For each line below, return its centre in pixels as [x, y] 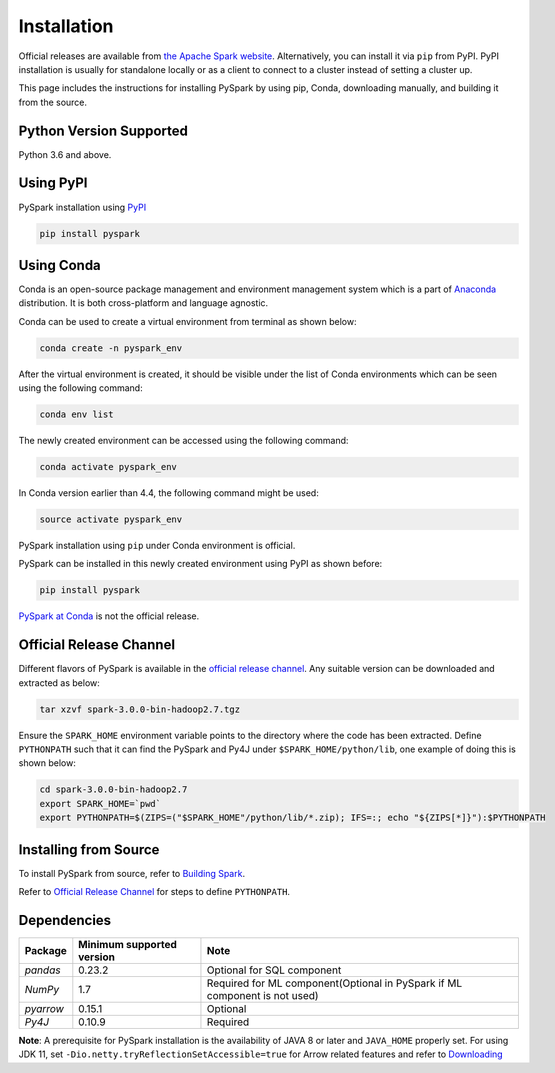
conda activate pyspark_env [108, 467]
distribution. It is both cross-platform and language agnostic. [143, 303]
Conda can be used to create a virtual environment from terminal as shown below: [187, 321]
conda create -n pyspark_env [111, 348]
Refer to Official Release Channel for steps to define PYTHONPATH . [154, 892]
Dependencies [65, 920]
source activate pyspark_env [111, 519]
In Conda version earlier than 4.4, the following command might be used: [168, 493]
